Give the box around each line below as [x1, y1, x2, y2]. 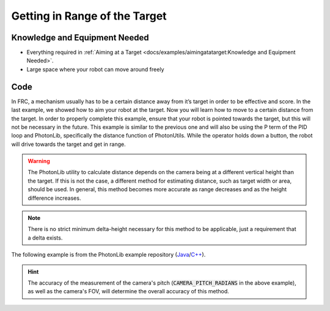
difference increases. [28, 194, 81, 202]
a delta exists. [28, 234, 63, 241]
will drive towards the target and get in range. [11, 141, 126, 148]
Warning [28, 158, 50, 165]
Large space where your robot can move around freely [26, 65, 164, 73]
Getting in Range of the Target [11, 9, 167, 23]
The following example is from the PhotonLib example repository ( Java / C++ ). [11, 251, 206, 258]
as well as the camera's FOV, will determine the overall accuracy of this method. [28, 288, 229, 295]
